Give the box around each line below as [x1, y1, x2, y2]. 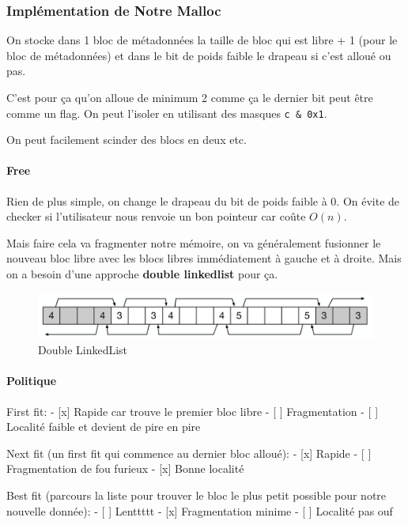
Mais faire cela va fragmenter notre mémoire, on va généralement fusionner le [6, 234, 381, 251]
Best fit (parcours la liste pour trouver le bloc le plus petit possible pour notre [6, 486, 387, 503]
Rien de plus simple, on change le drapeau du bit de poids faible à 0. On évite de [6, 192, 400, 209]
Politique [6, 372, 57, 389]
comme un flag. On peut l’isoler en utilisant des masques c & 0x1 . [6, 104, 327, 121]
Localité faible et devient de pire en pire [6, 418, 201, 435]
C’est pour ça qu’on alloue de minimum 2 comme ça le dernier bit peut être [6, 89, 373, 105]
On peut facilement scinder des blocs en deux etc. [6, 131, 247, 148]
